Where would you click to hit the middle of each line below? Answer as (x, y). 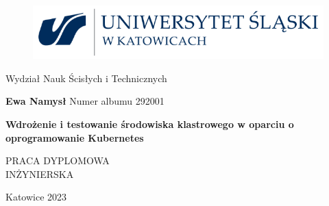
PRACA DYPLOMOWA (58, 160)
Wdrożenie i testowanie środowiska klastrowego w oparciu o (150, 124)
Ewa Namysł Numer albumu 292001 (85, 101)
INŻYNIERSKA (40, 173)
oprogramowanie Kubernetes (75, 137)
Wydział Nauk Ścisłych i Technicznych (86, 78)
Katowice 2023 (36, 197)
